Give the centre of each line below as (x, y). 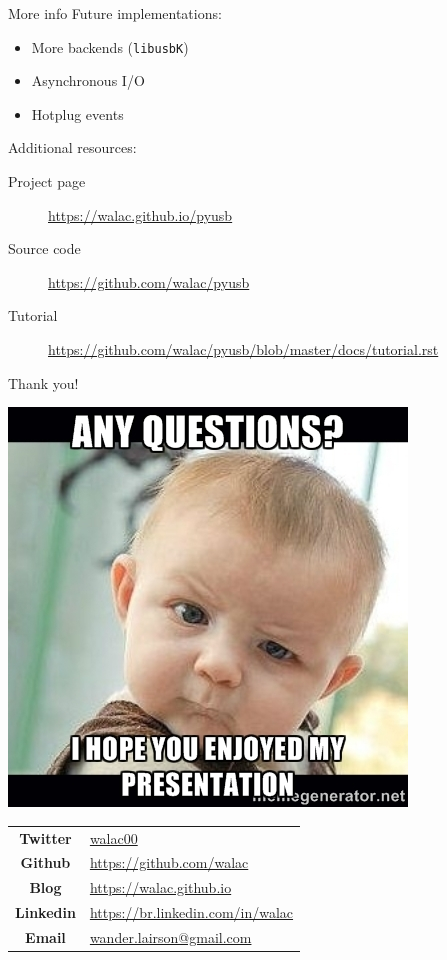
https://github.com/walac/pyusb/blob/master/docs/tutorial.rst (243, 349)
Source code (44, 248)
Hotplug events (77, 113)
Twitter (45, 837)
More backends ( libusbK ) (110, 46)
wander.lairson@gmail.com (170, 936)
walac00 (113, 837)
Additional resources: (72, 147)
